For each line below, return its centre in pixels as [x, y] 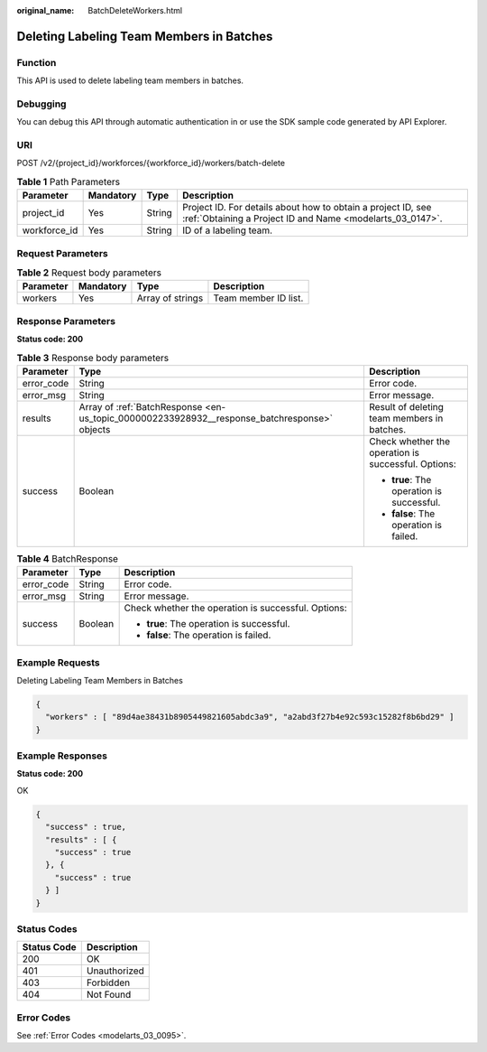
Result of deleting [406, 406]
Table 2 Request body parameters [89, 273]
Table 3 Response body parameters [93, 358]
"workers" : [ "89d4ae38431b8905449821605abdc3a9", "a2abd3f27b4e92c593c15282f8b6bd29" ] [250, 717]
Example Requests [58, 662]
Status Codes [47, 928]
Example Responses [62, 756]
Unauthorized [115, 971]
